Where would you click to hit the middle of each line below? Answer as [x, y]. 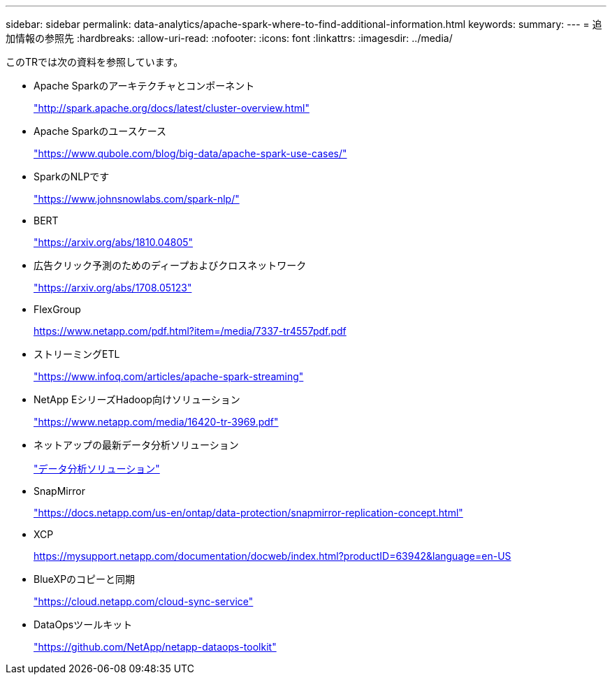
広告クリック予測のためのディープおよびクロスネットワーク [170, 265]
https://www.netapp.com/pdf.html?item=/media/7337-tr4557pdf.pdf [190, 331]
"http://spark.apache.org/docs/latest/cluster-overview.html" [172, 108]
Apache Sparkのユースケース [100, 131]
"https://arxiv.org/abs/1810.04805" [114, 242]
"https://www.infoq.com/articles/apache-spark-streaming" [169, 376]
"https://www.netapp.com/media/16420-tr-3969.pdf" [156, 422]
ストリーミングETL [77, 354]
